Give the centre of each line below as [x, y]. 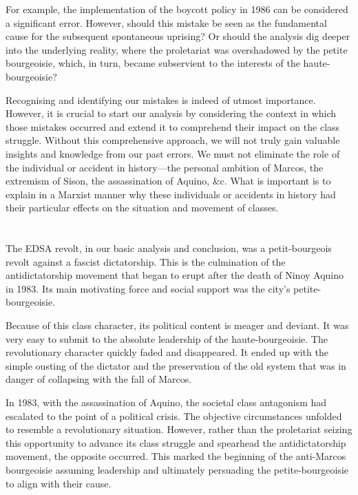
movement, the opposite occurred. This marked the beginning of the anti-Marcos [176, 456]
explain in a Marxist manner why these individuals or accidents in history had [171, 194]
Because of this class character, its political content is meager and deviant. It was [177, 325]
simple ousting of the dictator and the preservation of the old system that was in [176, 365]
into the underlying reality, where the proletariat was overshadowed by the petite [177, 49]
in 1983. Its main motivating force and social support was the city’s [148, 288]
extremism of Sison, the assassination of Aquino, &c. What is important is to [168, 181]
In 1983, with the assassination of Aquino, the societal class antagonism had [166, 402]
